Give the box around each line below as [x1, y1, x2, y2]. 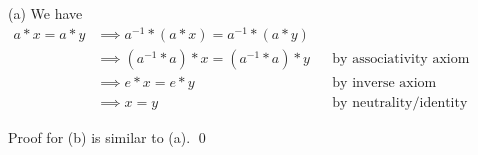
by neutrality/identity [332, 95, 468, 110]
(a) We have [8, 3, 83, 23]
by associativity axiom [332, 51, 470, 66]
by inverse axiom [332, 75, 437, 90]
